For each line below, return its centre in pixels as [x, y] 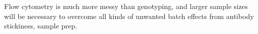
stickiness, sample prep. [41, 26]
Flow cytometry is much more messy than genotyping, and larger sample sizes [126, 6]
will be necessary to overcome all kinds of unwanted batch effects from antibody [129, 16]
